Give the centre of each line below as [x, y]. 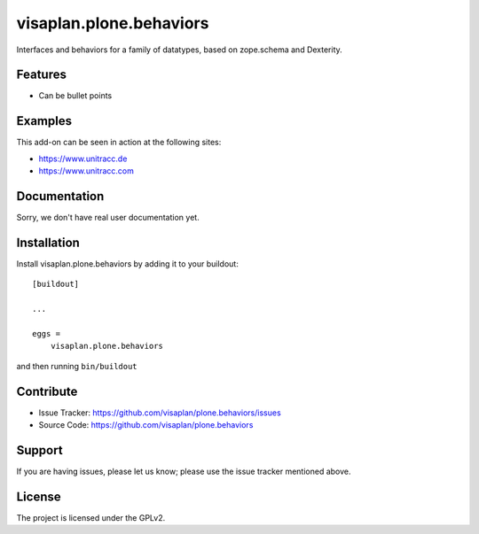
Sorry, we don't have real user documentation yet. [108, 218]
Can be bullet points [75, 96]
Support [39, 450]
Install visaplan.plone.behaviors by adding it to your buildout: [127, 263]
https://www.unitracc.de [83, 159]
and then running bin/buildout [77, 366]
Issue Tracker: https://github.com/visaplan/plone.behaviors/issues [160, 413]
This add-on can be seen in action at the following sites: [119, 143]
